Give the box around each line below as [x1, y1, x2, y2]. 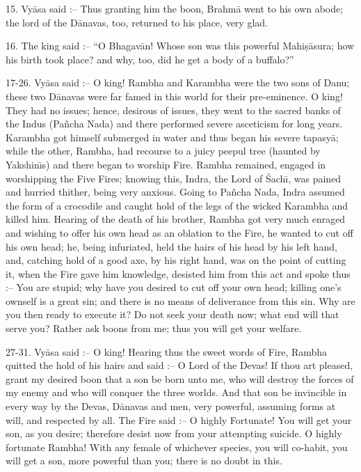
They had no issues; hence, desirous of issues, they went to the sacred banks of [6, 102, 341, 117]
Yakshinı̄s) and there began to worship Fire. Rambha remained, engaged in [6, 157, 326, 171]
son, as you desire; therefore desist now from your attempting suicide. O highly [6, 426, 342, 441]
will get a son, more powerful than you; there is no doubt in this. [6, 453, 282, 468]
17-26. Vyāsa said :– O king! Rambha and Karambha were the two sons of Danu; [6, 75, 350, 90]
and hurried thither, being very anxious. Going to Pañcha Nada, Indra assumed [6, 184, 345, 199]
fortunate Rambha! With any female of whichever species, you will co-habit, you [6, 439, 348, 454]
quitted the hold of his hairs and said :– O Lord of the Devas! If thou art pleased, [6, 358, 353, 372]
